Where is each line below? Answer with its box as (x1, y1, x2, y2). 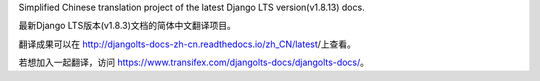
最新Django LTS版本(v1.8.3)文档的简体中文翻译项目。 (18, 20, 237, 32)
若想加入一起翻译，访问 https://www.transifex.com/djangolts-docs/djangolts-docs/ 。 (18, 56, 370, 69)
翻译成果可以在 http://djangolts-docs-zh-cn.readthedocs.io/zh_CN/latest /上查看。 (18, 38, 357, 50)
